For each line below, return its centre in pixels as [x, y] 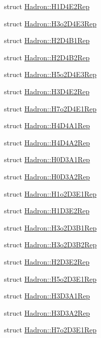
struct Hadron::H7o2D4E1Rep [50, 108]
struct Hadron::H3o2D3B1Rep [51, 227]
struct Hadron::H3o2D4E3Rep [50, 23]
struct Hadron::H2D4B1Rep [47, 40]
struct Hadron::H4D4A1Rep [47, 125]
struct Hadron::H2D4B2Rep [47, 57]
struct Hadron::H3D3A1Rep [47, 296]
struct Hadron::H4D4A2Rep [47, 142]
